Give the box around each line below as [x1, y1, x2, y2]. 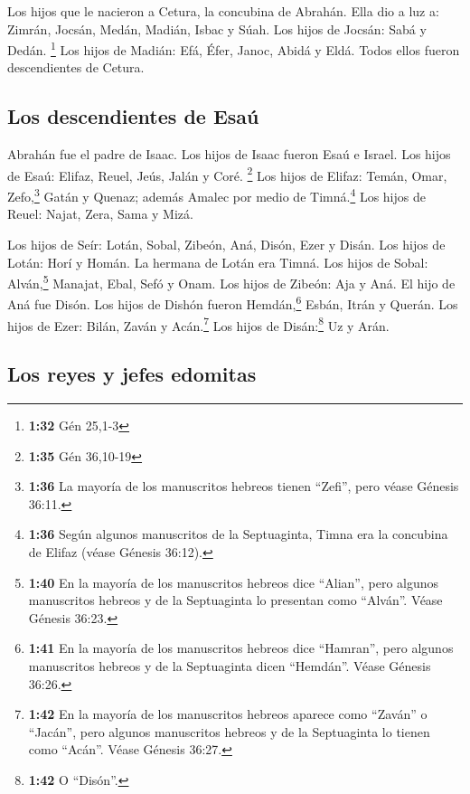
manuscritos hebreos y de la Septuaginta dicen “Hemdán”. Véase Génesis [28, 657, 431, 675]
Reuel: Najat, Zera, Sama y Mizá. [7, 204, 193, 223]
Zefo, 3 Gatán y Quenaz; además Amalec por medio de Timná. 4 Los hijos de [7, 184, 426, 205]
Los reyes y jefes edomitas [7, 360, 257, 388]
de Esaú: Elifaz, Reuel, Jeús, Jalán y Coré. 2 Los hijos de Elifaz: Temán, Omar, [7, 163, 447, 184]
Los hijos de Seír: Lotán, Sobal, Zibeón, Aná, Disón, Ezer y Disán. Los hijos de [7, 234, 446, 253]
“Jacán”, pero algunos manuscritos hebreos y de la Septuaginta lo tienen [28, 722, 430, 741]
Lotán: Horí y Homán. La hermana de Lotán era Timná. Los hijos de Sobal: [7, 252, 428, 271]
